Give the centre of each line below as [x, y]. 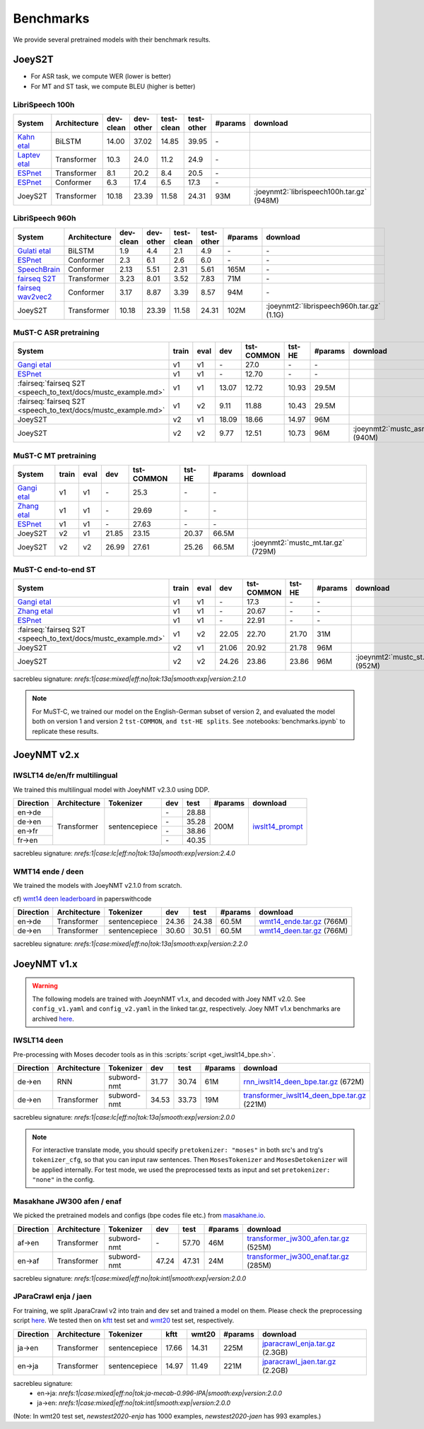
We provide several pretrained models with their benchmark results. [112, 40]
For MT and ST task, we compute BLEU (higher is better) [113, 86]
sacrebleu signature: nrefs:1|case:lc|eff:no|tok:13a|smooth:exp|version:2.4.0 [124, 853]
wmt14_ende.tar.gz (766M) [304, 922]
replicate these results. [65, 731]
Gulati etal [34, 251]
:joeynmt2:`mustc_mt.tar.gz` [298, 542]
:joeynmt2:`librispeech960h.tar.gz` [323, 306]
